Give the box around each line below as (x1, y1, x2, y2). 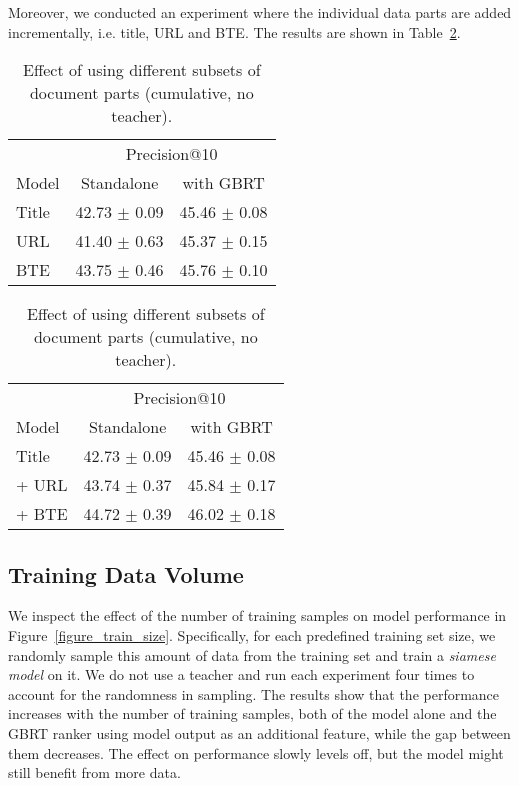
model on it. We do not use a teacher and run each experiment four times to (8, 664, 475, 685)
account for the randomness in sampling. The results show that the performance (8, 683, 500, 704)
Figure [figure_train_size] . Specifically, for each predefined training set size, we (8, 624, 496, 645)
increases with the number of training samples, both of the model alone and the (8, 703, 497, 724)
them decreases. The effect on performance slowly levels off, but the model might (8, 742, 504, 763)
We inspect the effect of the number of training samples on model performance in (8, 605, 507, 626)
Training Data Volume (8, 558, 244, 589)
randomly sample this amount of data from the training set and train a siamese (8, 644, 496, 665)
